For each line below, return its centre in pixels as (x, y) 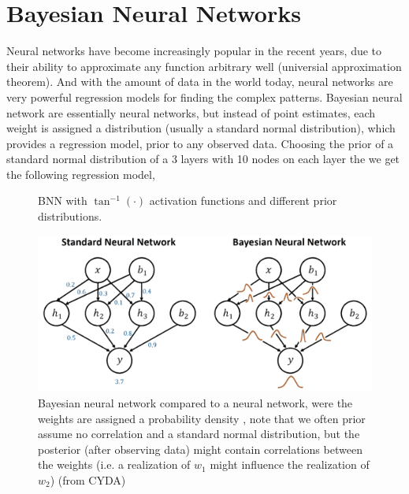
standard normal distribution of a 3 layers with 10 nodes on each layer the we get (203, 159)
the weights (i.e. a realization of (114, 464)
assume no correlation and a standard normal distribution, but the (199, 434)
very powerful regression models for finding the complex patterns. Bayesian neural (204, 97)
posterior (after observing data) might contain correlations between (200, 449)
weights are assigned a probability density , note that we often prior (202, 418)
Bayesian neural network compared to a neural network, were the (195, 403)
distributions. (70, 216)
